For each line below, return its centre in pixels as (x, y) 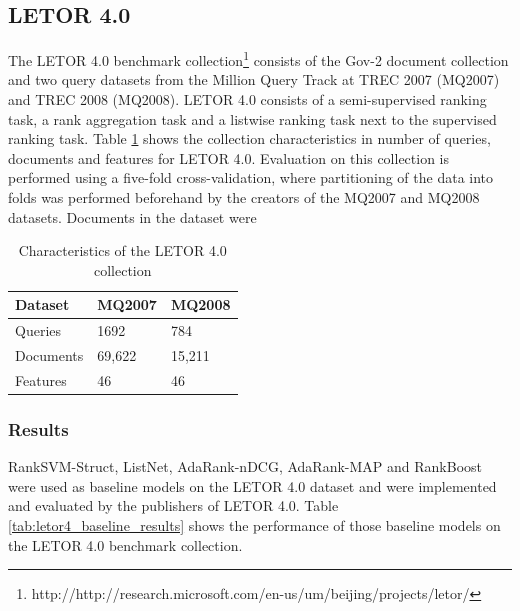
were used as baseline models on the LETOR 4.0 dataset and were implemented (252, 485)
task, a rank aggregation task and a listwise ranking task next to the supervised (252, 118)
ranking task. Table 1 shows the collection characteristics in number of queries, (249, 138)
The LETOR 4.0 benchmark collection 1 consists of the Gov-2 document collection (258, 58)
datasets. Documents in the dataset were (132, 216)
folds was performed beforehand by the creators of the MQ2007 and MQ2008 (244, 197)
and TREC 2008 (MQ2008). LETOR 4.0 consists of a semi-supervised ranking (247, 99)
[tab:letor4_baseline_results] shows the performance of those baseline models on (254, 525)
